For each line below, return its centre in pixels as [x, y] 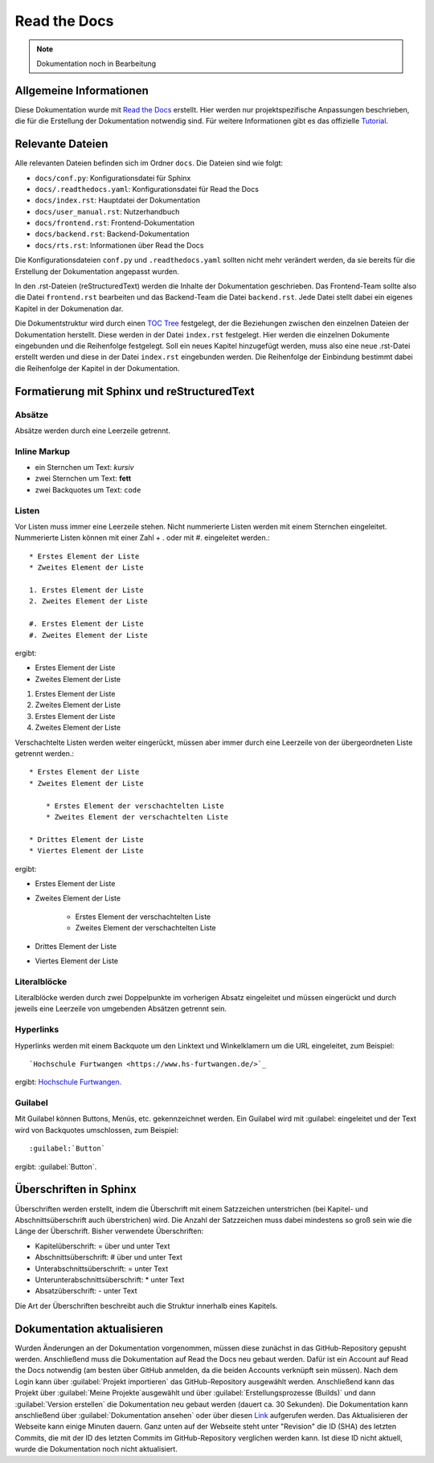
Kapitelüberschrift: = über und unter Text [102, 1246]
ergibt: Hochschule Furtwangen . [68, 1082]
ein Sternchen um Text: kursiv [84, 468]
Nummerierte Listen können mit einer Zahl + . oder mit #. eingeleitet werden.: [142, 537]
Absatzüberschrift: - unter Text [86, 1291]
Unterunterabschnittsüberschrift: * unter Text [110, 1279]
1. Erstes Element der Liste [86, 590]
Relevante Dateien [61, 144]
